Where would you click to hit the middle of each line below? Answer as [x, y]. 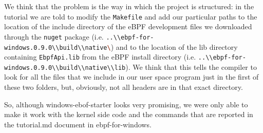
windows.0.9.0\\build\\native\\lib [65, 68]
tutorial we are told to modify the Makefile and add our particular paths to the [131, 16]
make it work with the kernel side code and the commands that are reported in [129, 114]
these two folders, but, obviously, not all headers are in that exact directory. [124, 87]
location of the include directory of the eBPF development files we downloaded [128, 26]
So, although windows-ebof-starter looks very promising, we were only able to [126, 104]
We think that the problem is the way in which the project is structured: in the [129, 6]
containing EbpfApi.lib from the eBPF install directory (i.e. [100, 57]
